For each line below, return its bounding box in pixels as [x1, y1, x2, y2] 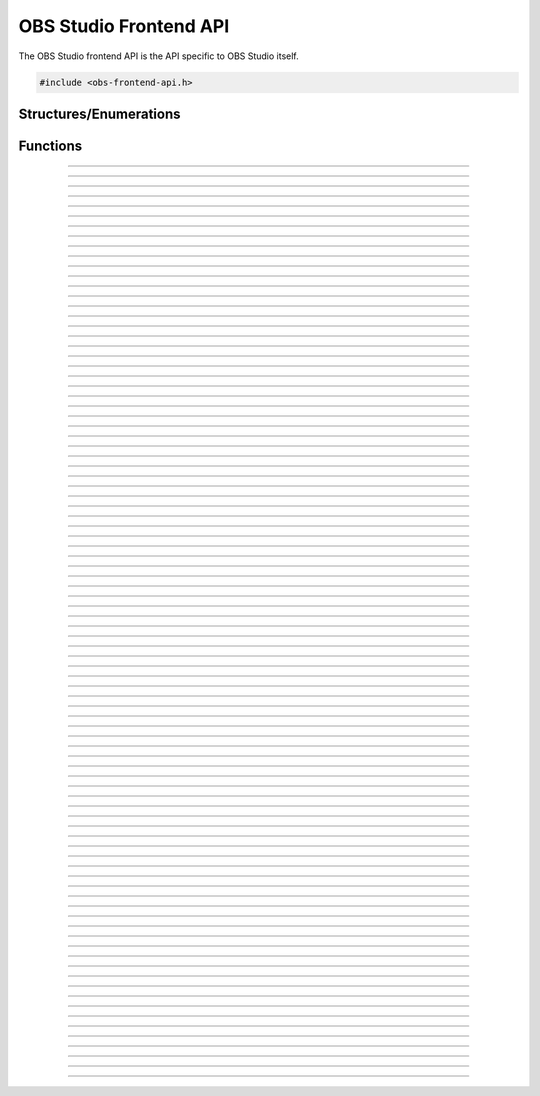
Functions [18, 137, 83, 154]
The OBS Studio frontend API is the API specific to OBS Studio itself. [18, 50, 299, 62]
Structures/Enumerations [18, 105, 181, 122]
